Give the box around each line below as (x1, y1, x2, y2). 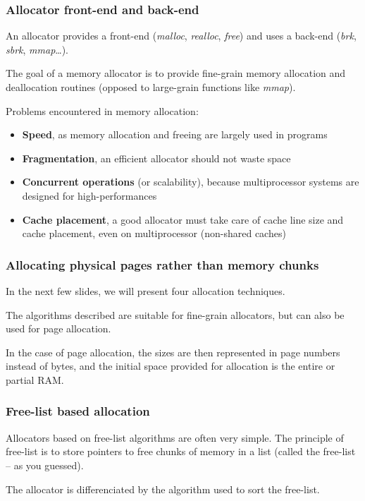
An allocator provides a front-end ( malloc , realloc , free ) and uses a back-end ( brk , (6, 28, 357, 43)
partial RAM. (6, 372, 64, 387)
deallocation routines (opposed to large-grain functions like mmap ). (6, 80, 296, 94)
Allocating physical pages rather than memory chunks (6, 255, 319, 273)
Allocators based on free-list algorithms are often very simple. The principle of (6, 430, 344, 445)
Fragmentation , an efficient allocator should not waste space (22, 150, 291, 165)
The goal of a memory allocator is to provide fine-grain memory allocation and (6, 66, 346, 80)
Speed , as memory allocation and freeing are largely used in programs (22, 127, 328, 142)
